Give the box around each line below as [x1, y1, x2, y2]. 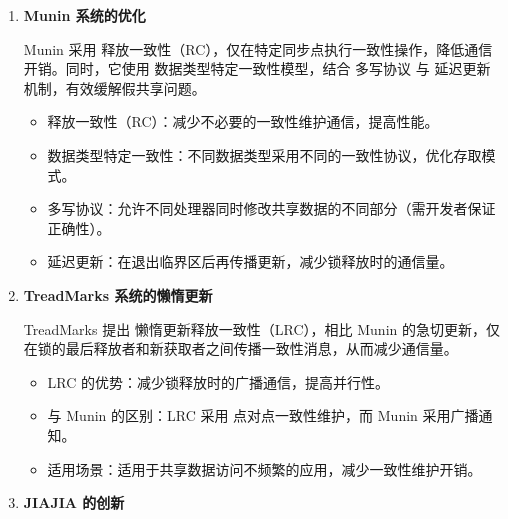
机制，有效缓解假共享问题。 [23, 77, 206, 98]
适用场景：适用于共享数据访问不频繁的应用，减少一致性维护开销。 [47, 458, 482, 479]
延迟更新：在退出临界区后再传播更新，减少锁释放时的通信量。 [47, 251, 454, 272]
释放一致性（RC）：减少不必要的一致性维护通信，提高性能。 [47, 111, 439, 132]
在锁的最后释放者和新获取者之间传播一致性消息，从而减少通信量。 [23, 338, 458, 359]
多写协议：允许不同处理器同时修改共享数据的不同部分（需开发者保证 [47, 198, 496, 219]
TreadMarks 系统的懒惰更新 [23, 284, 213, 305]
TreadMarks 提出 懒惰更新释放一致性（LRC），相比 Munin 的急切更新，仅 [23, 318, 500, 339]
